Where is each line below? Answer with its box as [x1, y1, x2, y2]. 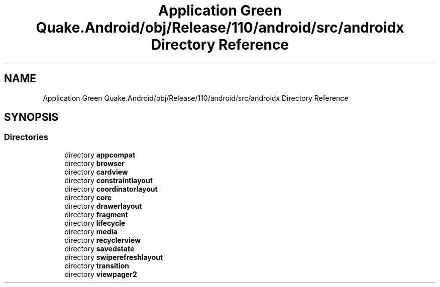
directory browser [64, 159, 125, 168]
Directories [4, 132, 48, 142]
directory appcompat [64, 150, 136, 159]
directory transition [64, 261, 130, 270]
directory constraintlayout [64, 176, 153, 185]
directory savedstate [64, 244, 135, 253]
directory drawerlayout [64, 201, 142, 210]
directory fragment [64, 210, 128, 219]
